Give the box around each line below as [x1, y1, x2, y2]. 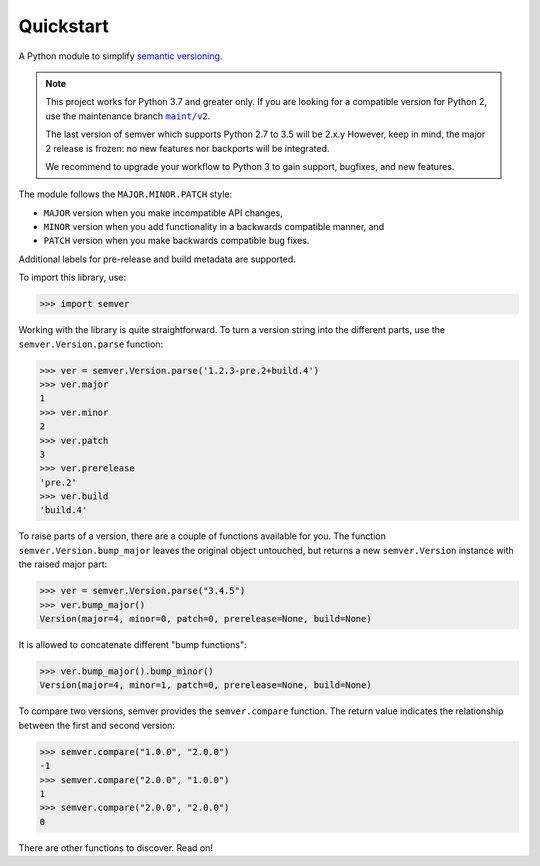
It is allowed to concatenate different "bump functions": [18, 639, 247, 650]
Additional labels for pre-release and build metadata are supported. [18, 253, 297, 265]
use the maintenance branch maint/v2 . [45, 110, 211, 122]
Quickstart [18, 15, 110, 37]
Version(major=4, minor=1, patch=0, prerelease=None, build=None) [39, 680, 372, 691]
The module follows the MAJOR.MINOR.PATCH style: [18, 188, 233, 200]
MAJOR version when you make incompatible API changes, [43, 206, 284, 219]
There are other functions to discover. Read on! [18, 841, 214, 854]
